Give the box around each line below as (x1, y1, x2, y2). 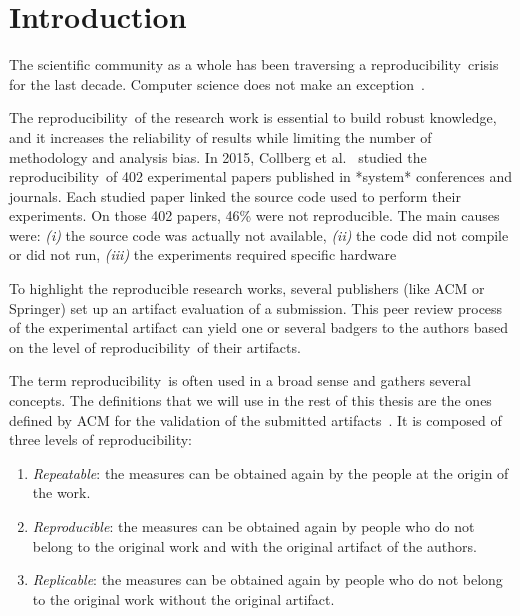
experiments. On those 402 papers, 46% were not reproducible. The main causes (9, 205, 500, 226)
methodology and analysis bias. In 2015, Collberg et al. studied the (9, 146, 427, 167)
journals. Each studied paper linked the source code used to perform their (9, 185, 461, 206)
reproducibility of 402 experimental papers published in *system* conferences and (9, 166, 513, 187)
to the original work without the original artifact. (32, 588, 335, 609)
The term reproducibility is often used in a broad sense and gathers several (9, 370, 471, 391)
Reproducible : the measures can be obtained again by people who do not (32, 516, 475, 536)
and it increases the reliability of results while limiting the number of (9, 126, 432, 147)
